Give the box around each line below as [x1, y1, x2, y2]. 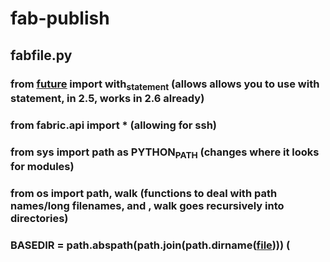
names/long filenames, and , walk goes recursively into [10, 198, 285, 212]
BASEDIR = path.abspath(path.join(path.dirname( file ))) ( [10, 238, 291, 252]
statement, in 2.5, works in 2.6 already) [10, 91, 205, 105]
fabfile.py [10, 47, 73, 64]
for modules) [10, 159, 75, 173]
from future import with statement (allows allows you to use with [10, 77, 320, 92]
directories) [10, 211, 69, 225]
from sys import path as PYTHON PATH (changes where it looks [10, 145, 320, 161]
